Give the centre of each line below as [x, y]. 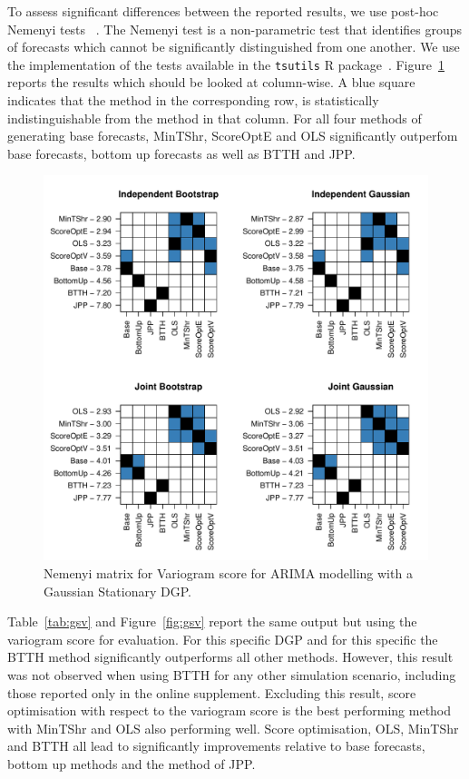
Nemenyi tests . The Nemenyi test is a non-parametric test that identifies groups [235, 29]
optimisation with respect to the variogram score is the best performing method [230, 710]
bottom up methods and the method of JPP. [132, 763]
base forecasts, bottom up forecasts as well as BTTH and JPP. [181, 153]
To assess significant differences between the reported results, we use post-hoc [223, 11]
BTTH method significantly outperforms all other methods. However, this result [230, 657]
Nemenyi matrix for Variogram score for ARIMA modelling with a [228, 573]
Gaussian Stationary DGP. [117, 591]
